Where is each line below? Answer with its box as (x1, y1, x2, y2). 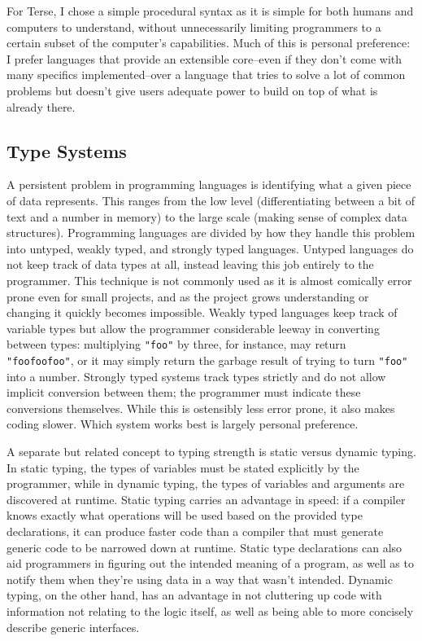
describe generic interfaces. (7, 618, 140, 635)
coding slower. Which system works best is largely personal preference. (7, 415, 359, 432)
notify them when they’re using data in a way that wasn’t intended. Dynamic (7, 570, 393, 587)
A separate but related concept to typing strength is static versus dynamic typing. (7, 442, 416, 459)
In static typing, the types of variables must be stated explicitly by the (7, 459, 359, 476)
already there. (7, 98, 76, 115)
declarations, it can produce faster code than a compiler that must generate (7, 522, 384, 539)
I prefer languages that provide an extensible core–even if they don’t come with (7, 50, 402, 67)
